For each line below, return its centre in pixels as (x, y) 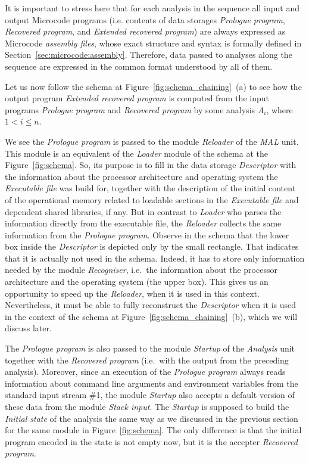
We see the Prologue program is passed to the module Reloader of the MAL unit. (152, 141)
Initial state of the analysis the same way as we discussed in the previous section (152, 418)
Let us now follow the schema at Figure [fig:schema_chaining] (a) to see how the (153, 86)
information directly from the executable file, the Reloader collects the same (143, 223)
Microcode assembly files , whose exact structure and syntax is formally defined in (153, 43)
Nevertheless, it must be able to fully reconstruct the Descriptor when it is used (151, 305)
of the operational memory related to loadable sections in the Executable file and (152, 199)
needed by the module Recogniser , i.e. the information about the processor (141, 270)
